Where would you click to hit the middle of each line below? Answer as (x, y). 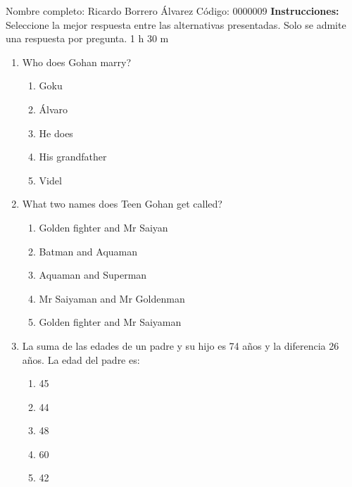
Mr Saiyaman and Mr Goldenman (112, 298)
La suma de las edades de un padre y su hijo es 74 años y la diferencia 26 (181, 345)
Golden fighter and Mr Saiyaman (110, 322)
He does (56, 133)
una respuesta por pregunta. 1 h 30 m (87, 38)
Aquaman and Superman (93, 275)
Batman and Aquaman (88, 251)
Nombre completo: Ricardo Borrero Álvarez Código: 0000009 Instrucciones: (172, 11)
